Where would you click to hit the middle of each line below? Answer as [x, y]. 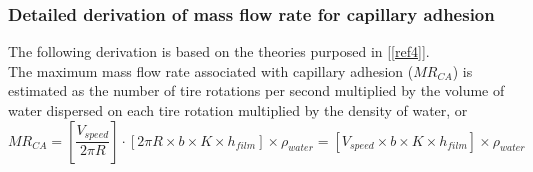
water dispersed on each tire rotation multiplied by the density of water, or [238, 110]
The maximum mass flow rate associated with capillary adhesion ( [211, 70]
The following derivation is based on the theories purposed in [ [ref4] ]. [219, 51]
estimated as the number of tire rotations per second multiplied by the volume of [256, 90]
